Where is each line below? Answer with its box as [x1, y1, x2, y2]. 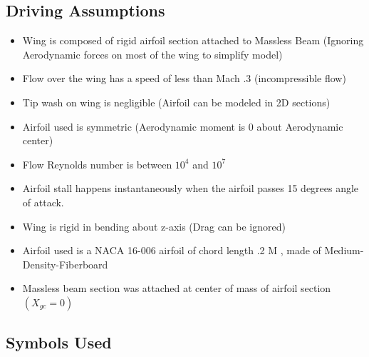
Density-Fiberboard [22, 256, 108, 271]
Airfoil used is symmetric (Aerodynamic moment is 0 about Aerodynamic [22, 119, 343, 134]
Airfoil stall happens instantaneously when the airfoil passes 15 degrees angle [22, 181, 359, 196]
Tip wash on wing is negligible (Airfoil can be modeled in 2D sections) [22, 94, 331, 109]
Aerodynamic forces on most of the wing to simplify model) [22, 46, 283, 61]
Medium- [324, 243, 364, 258]
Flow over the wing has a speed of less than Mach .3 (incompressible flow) [22, 71, 346, 86]
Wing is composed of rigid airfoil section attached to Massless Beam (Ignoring [22, 33, 364, 48]
